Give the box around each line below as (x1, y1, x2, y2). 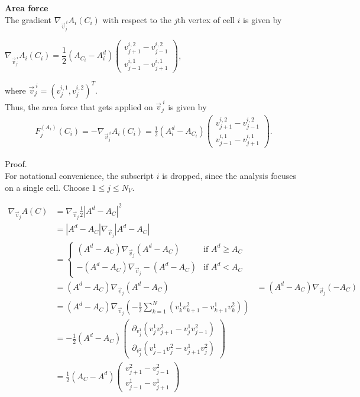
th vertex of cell (177, 13, 235, 25)
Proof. (5, 158, 27, 170)
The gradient (5, 13, 51, 25)
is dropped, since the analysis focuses (162, 169, 297, 182)
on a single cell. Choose (5, 181, 89, 193)
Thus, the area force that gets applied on (5, 100, 153, 113)
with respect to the (102, 13, 171, 25)
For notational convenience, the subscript (5, 169, 154, 182)
